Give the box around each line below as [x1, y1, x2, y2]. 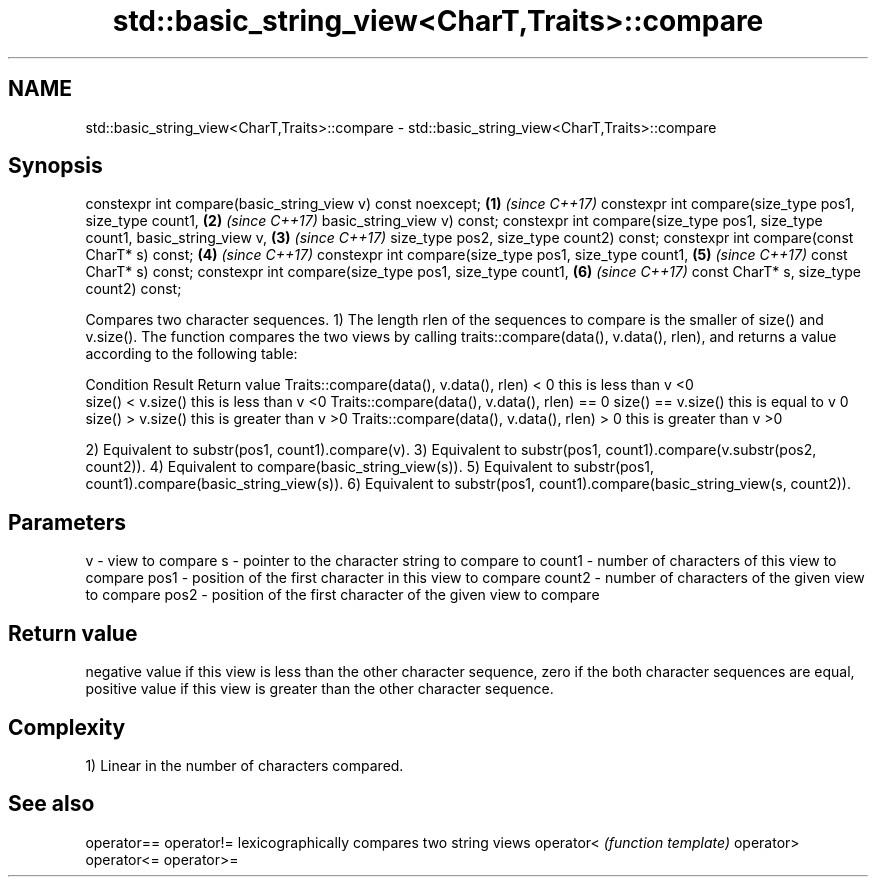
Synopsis [8, 153, 103, 179]
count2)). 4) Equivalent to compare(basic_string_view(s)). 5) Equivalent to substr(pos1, [85, 458, 655, 476]
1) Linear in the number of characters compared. [85, 756, 404, 774]
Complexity [8, 714, 126, 740]
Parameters [8, 509, 126, 535]
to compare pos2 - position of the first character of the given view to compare [85, 586, 600, 604]
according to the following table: [85, 345, 298, 363]
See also [8, 791, 95, 817]
